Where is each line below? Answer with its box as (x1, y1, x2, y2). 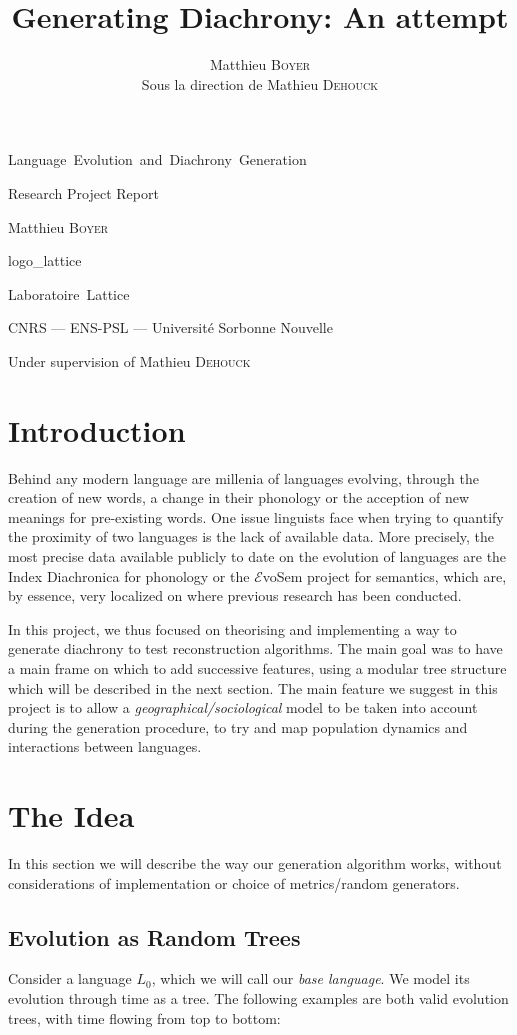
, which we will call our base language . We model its (151, 968, 470, 989)
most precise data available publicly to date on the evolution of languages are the (8, 545, 507, 566)
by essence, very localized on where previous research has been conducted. (8, 585, 462, 606)
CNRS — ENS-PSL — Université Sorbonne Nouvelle (8, 317, 333, 338)
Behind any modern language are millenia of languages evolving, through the (8, 467, 479, 488)
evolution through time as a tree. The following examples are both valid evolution (8, 988, 509, 1009)
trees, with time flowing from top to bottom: (8, 1007, 281, 1028)
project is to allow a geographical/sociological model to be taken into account (8, 697, 478, 718)
